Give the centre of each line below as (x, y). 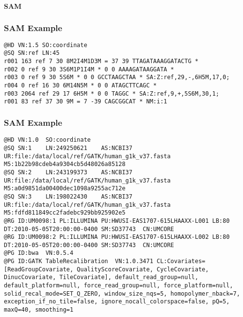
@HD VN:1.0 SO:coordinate (47, 140)
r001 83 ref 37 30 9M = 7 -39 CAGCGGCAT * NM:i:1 (86, 102)
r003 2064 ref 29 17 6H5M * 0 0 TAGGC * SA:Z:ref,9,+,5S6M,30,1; (112, 93)
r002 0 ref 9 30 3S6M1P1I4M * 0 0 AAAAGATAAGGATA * (89, 69)
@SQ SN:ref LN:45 (32, 53)
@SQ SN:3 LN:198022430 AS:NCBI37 (68, 196)
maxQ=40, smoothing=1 (39, 310)
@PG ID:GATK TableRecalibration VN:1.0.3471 (79, 261)
